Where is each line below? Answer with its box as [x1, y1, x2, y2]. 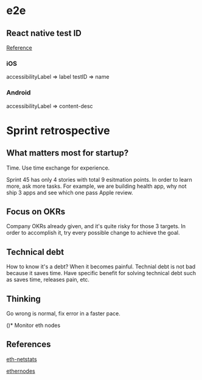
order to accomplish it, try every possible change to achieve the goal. [6, 229, 180, 237]
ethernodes [6, 367, 35, 375]
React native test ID [6, 28, 82, 38]
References [6, 339, 51, 350]
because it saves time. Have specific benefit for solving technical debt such [6, 270, 197, 277]
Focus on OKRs [6, 206, 66, 217]
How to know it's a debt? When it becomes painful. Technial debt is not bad [6, 263, 196, 270]
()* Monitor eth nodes [6, 321, 61, 329]
